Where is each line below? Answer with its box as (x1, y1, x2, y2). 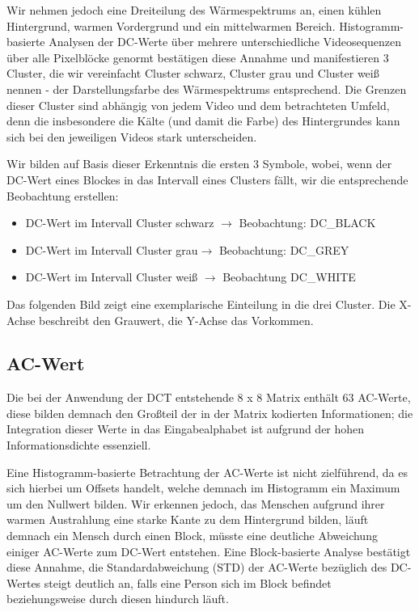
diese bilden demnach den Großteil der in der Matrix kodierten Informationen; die (6, 404, 413, 421)
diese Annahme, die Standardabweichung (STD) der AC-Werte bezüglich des (6, 559, 387, 576)
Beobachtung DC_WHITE (222, 268, 356, 285)
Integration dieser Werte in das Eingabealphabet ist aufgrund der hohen (6, 420, 365, 437)
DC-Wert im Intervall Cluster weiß (25, 268, 198, 285)
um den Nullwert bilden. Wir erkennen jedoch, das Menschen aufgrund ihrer (6, 495, 385, 512)
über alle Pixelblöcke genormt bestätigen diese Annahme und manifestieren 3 (6, 49, 389, 65)
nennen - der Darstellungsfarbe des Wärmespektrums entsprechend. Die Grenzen (6, 80, 407, 97)
